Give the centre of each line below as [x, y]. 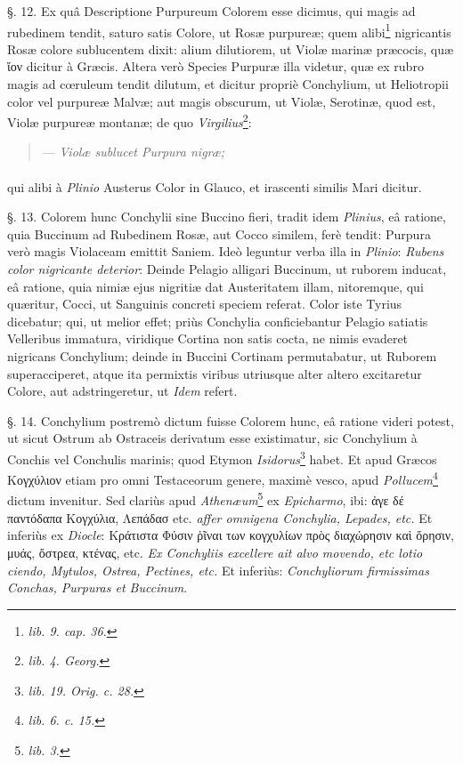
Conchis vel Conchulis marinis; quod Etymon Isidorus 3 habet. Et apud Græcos [222, 457]
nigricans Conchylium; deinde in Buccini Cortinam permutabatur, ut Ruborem [222, 356]
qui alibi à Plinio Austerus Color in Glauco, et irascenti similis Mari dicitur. [215, 186]
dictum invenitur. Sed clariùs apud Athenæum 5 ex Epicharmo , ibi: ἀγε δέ [206, 499]
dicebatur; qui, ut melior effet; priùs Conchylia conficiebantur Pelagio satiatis [218, 321]
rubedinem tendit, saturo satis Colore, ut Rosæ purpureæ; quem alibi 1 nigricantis [229, 30]
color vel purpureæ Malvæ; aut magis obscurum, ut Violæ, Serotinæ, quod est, [222, 101]
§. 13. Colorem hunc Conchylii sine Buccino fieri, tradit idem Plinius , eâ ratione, [227, 217]
